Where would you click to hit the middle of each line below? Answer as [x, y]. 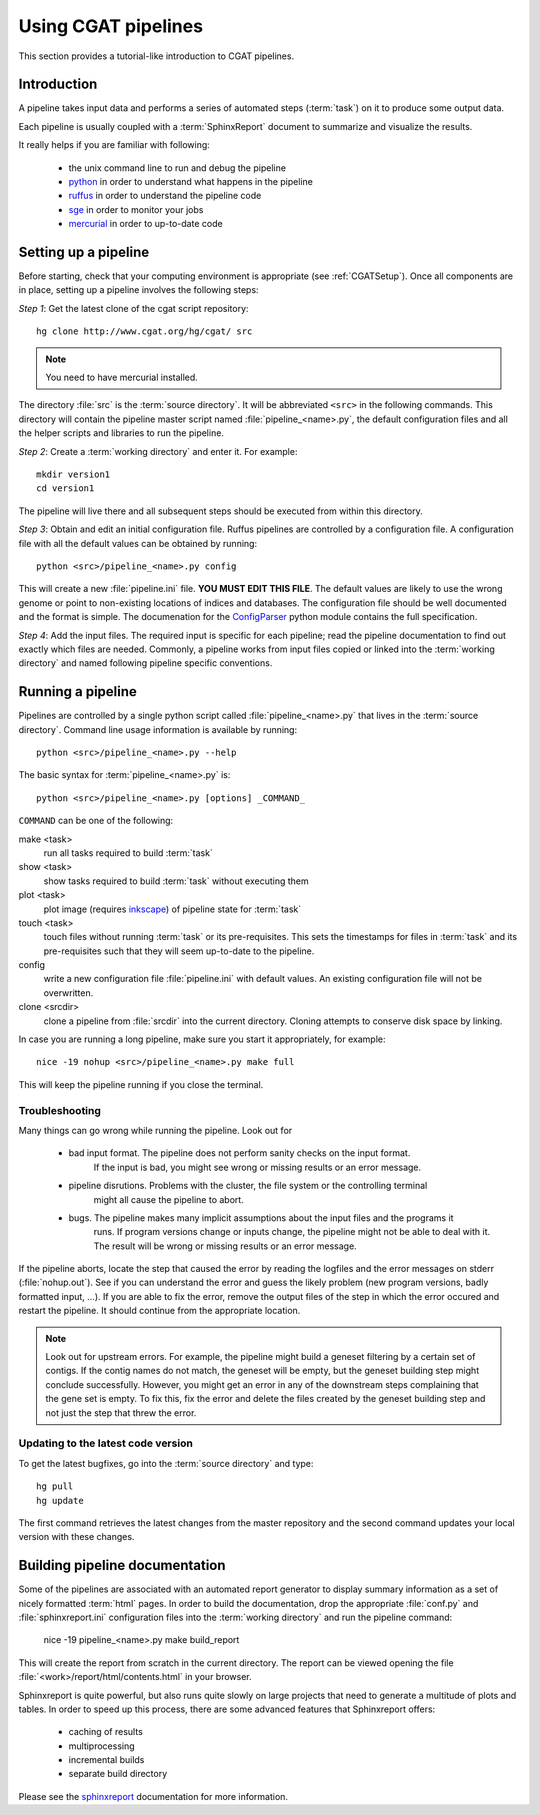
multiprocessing [101, 1746]
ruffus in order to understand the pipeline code [165, 196]
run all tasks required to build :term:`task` [128, 852]
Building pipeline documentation [122, 1565]
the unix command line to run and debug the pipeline [177, 167]
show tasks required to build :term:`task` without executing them [176, 881]
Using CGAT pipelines [111, 26]
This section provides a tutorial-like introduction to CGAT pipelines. [156, 56]
